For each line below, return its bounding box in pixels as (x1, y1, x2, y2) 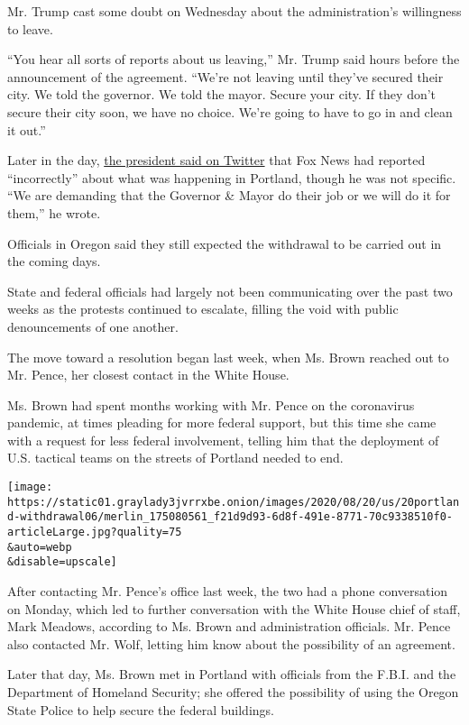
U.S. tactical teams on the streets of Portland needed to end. (7, 448, 344, 467)
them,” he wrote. (7, 203, 101, 222)
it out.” (7, 120, 46, 139)
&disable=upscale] (7, 555, 117, 569)
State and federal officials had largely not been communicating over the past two (7, 281, 453, 300)
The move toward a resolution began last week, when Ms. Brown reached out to (7, 347, 449, 366)
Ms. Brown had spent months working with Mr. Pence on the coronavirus (7, 395, 415, 414)
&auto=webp (7, 540, 72, 554)
